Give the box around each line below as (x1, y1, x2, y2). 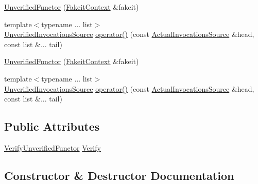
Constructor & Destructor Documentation (4, 167, 234, 183)
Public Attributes (4, 118, 100, 134)
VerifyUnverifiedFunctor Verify (4, 142, 101, 153)
